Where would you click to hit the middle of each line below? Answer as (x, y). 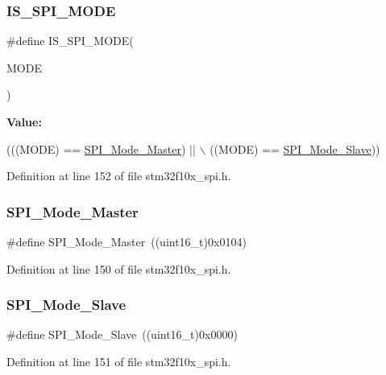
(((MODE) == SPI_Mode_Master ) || (101, 148)
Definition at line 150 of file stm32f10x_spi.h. (119, 268)
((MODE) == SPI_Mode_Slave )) (295, 148)
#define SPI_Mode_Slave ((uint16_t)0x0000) (122, 334)
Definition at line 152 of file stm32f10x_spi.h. (119, 176)
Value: (24, 122)
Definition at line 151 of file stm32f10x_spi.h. (119, 361)
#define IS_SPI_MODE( (70, 41)
